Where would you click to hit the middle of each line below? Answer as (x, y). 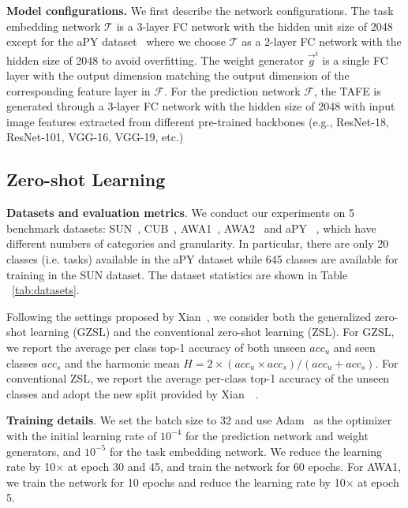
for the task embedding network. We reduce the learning (246, 451)
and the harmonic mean (122, 362)
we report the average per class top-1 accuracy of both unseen (156, 347)
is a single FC (355, 60)
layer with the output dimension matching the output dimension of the (178, 75)
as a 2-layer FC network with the (322, 41)
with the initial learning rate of (82, 435)
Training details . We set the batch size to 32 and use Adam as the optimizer (199, 420)
